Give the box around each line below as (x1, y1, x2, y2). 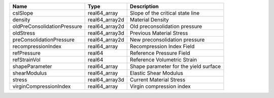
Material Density (129, 16, 169, 23)
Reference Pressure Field (129, 50, 190, 56)
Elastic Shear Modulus (129, 70, 184, 76)
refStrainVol (12, 56, 41, 63)
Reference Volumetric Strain (129, 56, 197, 63)
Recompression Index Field (129, 43, 195, 50)
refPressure (12, 50, 41, 56)
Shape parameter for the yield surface (129, 63, 221, 70)
